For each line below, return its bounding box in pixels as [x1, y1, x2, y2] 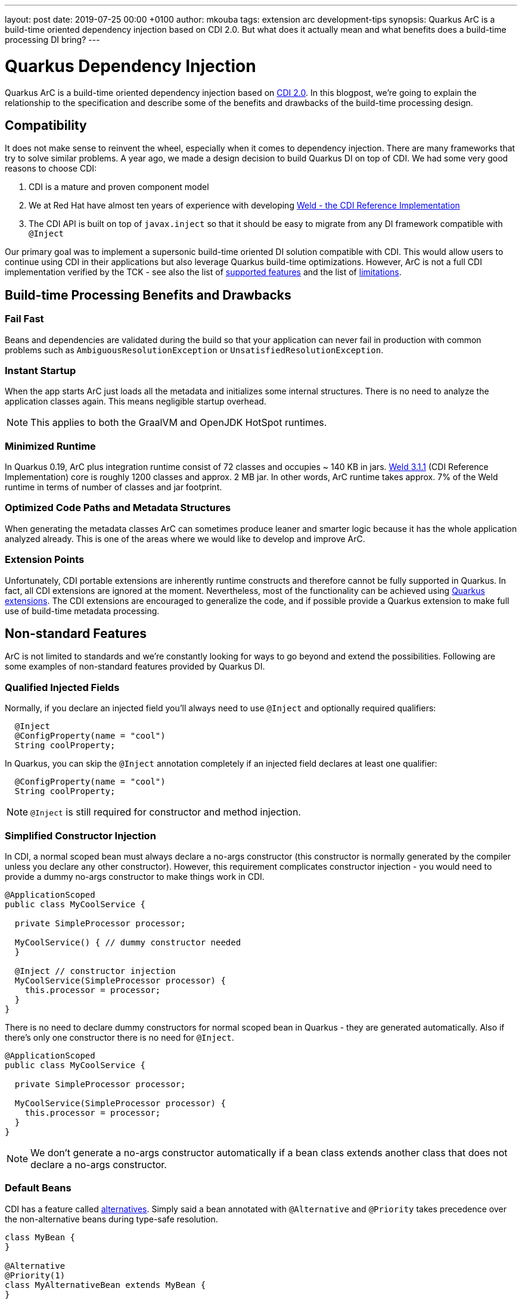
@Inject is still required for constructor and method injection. [30, 806, 301, 818]
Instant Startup [5, 364, 76, 376]
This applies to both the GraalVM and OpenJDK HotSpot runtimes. [30, 416, 327, 429]
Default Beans [5, 1182, 72, 1194]
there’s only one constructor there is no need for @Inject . [5, 1032, 234, 1042]
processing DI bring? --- [5, 35, 100, 45]
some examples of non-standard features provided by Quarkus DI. [5, 661, 265, 672]
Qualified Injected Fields [5, 681, 120, 693]
